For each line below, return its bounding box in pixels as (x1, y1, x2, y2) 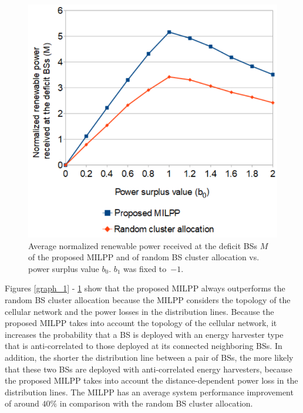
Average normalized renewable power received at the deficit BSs (28, 239, 258, 251)
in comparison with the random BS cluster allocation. (59, 397, 253, 409)
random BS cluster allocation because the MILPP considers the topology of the (5, 294, 291, 306)
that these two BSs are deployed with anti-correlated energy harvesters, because (5, 362, 292, 375)
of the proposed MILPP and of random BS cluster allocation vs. (28, 251, 260, 263)
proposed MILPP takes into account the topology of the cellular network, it (5, 317, 277, 329)
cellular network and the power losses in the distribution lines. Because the (5, 305, 274, 317)
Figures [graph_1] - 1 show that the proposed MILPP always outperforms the (5, 282, 285, 294)
